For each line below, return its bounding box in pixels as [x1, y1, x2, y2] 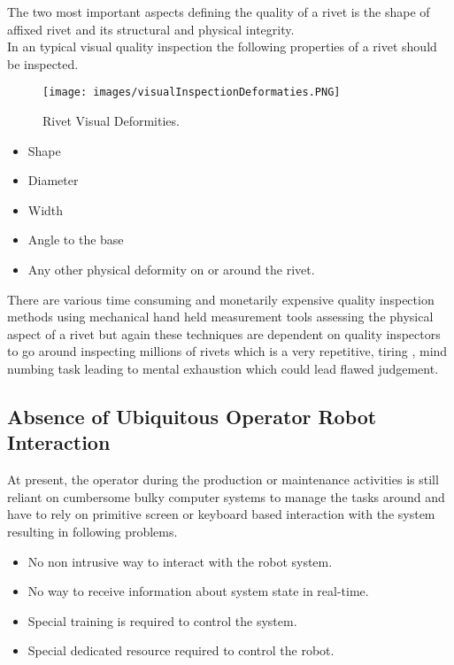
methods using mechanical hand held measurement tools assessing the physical [7, 307, 434, 326]
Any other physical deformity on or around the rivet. [27, 260, 315, 278]
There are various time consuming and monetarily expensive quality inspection [7, 290, 435, 308]
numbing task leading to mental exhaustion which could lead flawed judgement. [7, 359, 439, 377]
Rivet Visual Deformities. [42, 112, 180, 130]
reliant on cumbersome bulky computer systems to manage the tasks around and [7, 487, 445, 506]
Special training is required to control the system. [27, 611, 297, 630]
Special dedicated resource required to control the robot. [27, 641, 335, 660]
